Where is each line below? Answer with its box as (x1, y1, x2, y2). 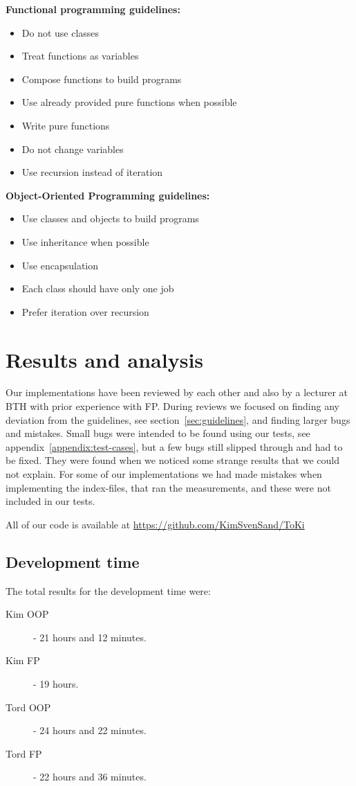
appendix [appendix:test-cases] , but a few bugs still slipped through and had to (6, 439, 343, 454)
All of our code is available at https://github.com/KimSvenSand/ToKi (6, 517, 305, 531)
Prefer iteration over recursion (21, 304, 149, 319)
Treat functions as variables (21, 48, 139, 63)
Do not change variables (21, 141, 124, 156)
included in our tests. (6, 494, 95, 508)
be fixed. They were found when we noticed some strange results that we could (6, 453, 339, 467)
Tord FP (6, 746, 42, 760)
